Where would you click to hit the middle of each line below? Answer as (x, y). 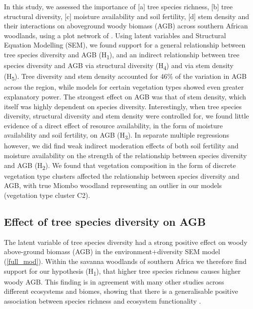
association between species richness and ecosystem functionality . (103, 300)
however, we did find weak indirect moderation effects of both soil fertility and (121, 146)
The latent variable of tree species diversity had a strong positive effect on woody (126, 242)
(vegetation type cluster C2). (47, 195)
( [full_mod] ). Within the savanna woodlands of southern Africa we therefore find (125, 261)
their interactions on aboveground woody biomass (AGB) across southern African (126, 26)
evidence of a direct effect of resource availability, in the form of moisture (113, 125)
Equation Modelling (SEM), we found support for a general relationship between (125, 45)
